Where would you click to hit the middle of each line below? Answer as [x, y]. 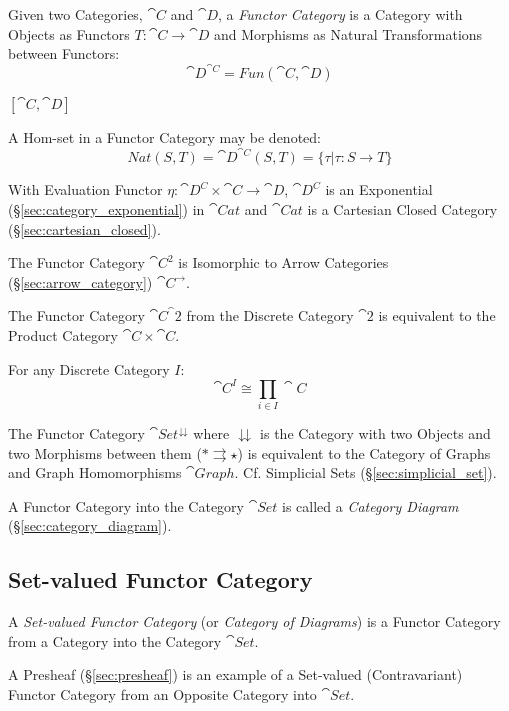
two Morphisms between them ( [105, 452]
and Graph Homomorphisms [95, 472]
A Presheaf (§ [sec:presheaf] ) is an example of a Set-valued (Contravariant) [235, 674]
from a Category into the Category [115, 640]
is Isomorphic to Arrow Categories [283, 262]
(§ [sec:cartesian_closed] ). [84, 228]
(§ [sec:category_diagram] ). [90, 525]
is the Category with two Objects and [375, 432]
